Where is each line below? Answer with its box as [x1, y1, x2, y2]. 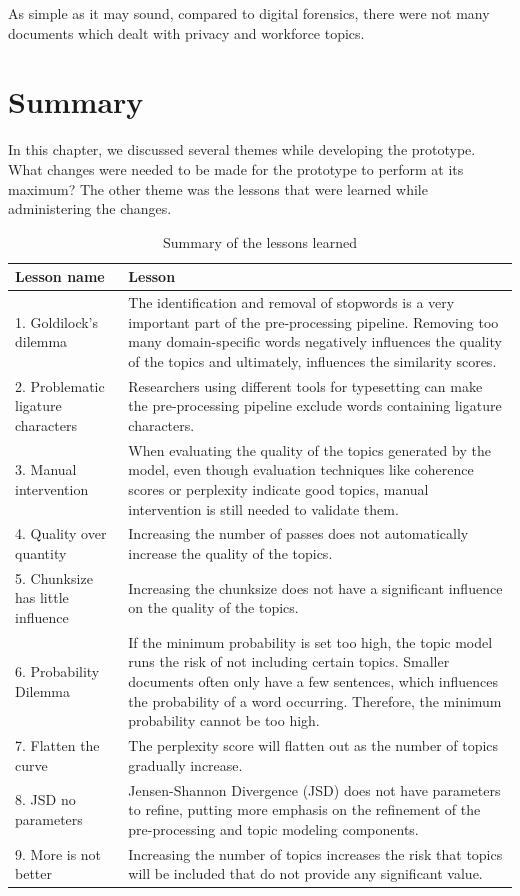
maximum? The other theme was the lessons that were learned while [8, 178, 428, 199]
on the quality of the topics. [128, 597, 299, 618]
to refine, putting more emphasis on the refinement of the [128, 799, 481, 820]
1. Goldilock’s [15, 311, 99, 332]
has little [15, 587, 69, 608]
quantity [15, 543, 67, 563]
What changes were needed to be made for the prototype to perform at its [8, 158, 464, 179]
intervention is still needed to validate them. [128, 498, 399, 519]
